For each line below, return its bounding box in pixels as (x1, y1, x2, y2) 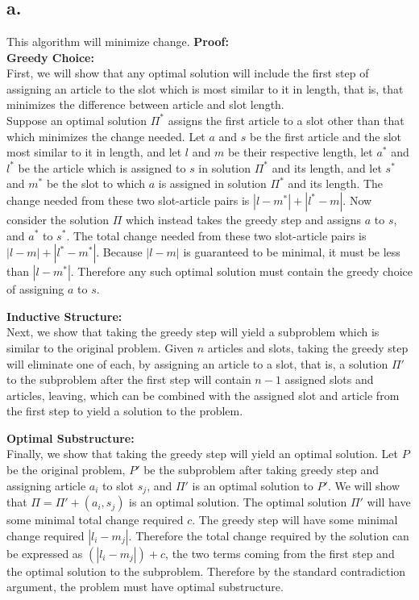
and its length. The (288, 175, 384, 192)
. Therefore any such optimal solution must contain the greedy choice (70, 263, 413, 280)
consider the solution (6, 210, 109, 227)
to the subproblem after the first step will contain (6, 371, 251, 388)
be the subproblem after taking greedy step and (143, 461, 380, 478)
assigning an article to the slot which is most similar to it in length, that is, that (6, 80, 404, 97)
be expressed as (6, 544, 83, 561)
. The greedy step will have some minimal (192, 511, 398, 528)
